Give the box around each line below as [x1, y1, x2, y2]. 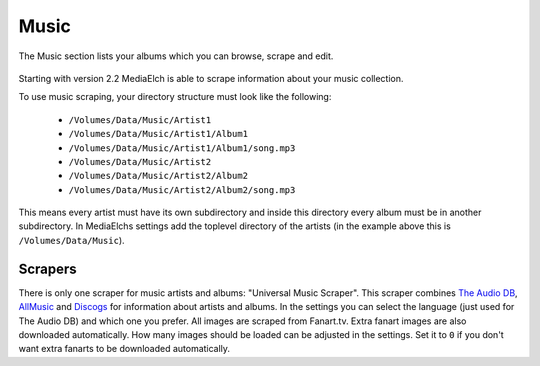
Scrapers [18, 260, 77, 277]
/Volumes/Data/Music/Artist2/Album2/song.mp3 [68, 184, 296, 195]
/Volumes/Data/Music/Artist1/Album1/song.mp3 [68, 142, 296, 154]
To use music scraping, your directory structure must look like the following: [18, 91, 332, 103]
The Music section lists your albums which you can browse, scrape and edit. [18, 50, 334, 62]
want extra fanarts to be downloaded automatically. [18, 343, 230, 355]
